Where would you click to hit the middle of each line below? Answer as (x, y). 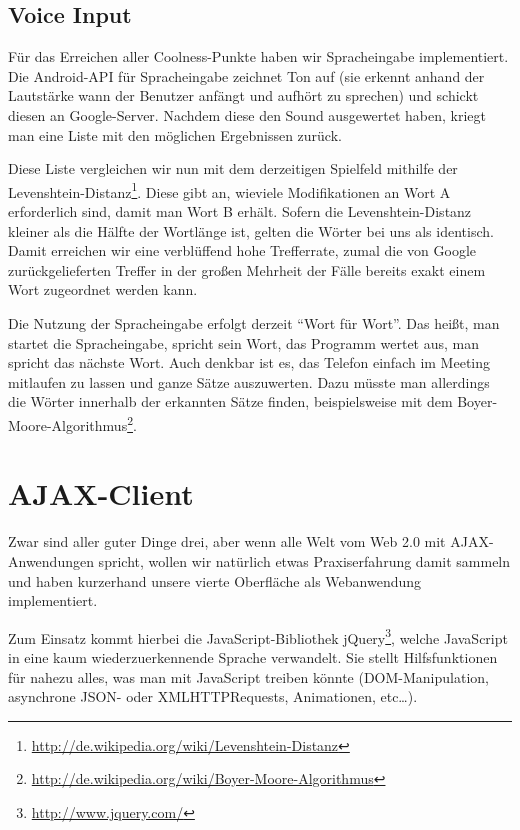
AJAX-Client (101, 493)
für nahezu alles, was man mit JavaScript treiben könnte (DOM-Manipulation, (248, 676)
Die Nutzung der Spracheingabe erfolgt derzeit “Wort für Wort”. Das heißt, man (254, 322)
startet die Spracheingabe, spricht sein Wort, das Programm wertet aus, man (244, 342)
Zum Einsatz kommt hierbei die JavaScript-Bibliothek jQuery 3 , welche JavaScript (258, 636)
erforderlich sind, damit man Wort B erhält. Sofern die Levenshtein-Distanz (240, 211)
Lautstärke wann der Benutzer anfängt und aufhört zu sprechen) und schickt (243, 95)
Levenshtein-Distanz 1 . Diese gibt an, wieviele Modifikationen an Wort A (229, 190)
